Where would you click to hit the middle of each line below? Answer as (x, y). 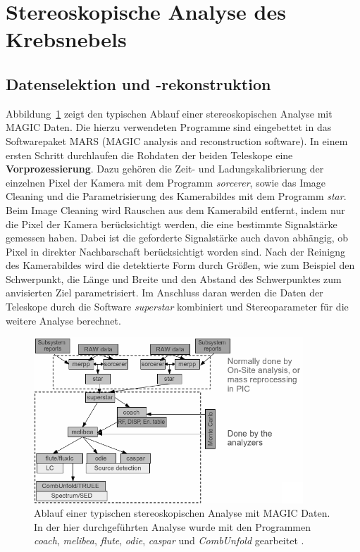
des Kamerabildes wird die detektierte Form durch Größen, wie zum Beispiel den (180, 265)
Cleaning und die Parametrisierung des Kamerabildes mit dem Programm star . (176, 196)
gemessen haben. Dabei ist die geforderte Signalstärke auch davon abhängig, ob (177, 238)
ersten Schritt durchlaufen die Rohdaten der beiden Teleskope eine (149, 155)
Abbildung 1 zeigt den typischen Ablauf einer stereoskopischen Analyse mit (169, 113)
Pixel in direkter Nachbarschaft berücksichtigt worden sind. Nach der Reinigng (175, 251)
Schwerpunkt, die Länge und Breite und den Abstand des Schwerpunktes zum (174, 278)
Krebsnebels (66, 39)
